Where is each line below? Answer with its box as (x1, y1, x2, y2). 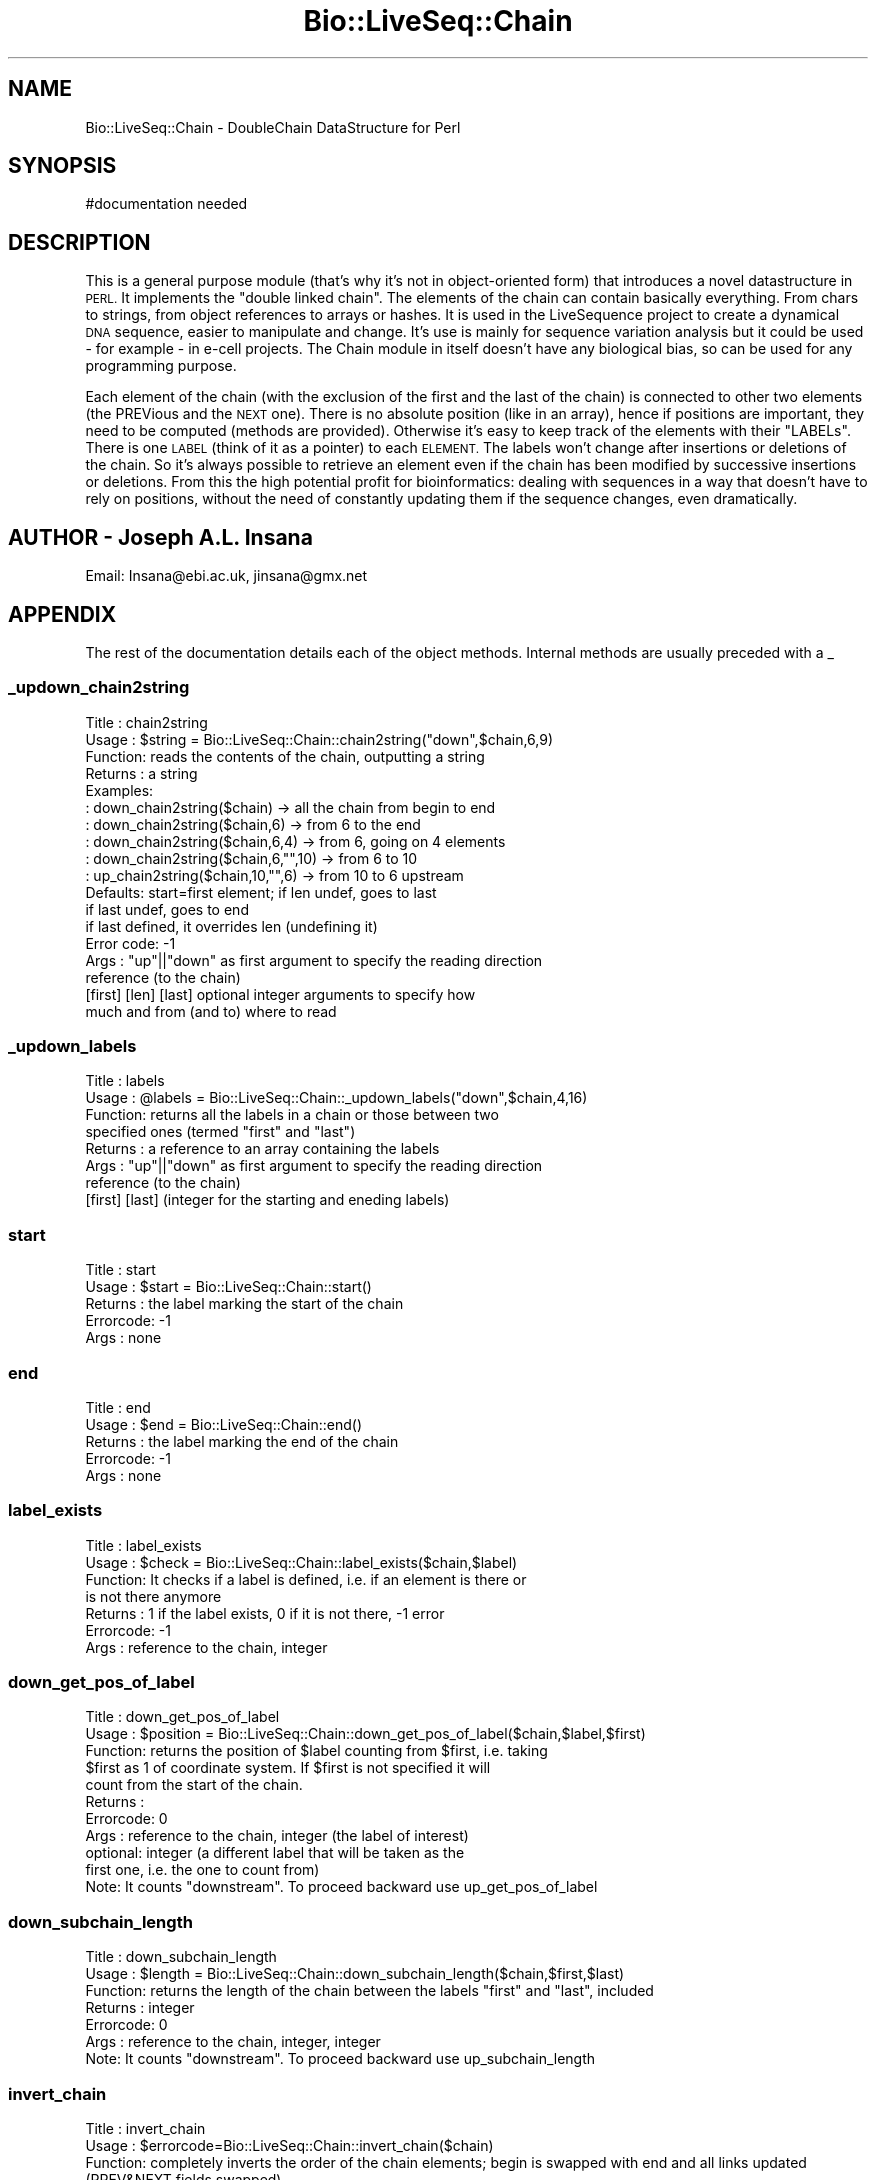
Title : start (85, 1261, 156, 1279)
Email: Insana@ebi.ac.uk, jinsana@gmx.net (85, 567, 368, 585)
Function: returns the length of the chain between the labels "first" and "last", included (85, 1982, 654, 2000)
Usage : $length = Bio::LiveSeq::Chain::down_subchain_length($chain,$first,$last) (85, 1965, 625, 1983)
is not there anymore (85, 1587, 222, 1605)
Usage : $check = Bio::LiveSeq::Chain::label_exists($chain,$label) (85, 1553, 518, 1571)
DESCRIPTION (8, 229, 151, 255)
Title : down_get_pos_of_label (85, 1708, 280, 1726)
